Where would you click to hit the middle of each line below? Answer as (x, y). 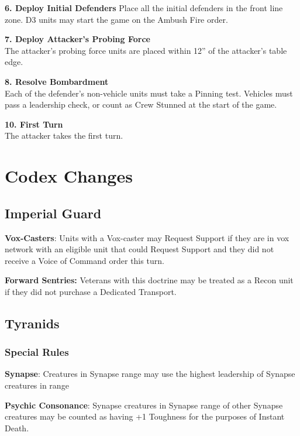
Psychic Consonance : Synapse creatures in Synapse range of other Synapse (144, 405)
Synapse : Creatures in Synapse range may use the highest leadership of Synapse (150, 374)
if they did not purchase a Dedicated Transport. (91, 291)
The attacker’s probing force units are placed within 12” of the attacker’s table (146, 50)
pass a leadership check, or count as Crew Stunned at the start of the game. (141, 104)
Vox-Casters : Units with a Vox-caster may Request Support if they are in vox (147, 237)
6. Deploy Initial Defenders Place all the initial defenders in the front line (144, 8)
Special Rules (37, 352)
